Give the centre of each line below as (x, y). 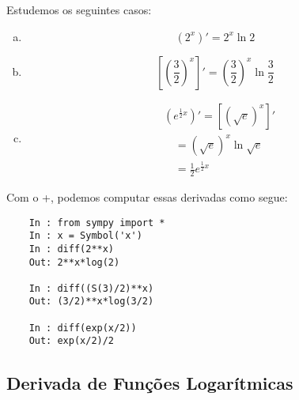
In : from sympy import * (97, 223)
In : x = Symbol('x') (85, 236)
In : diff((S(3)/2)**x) (91, 288)
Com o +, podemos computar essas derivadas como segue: (147, 196)
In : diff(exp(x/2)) (83, 328)
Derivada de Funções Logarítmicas (150, 382)
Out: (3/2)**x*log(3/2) (91, 302)
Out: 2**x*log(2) (74, 262)
